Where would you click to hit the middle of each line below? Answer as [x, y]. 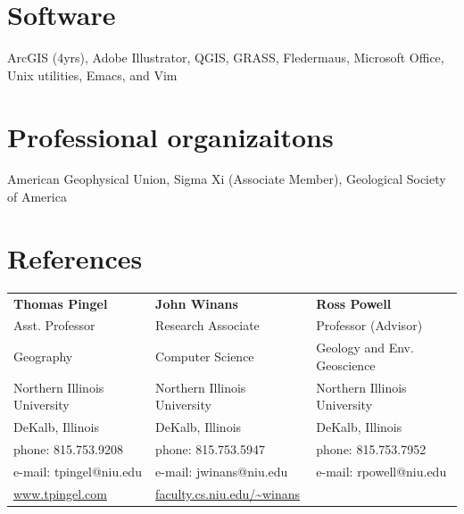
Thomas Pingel [61, 303]
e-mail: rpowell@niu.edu [381, 471]
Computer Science [205, 356]
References [75, 257]
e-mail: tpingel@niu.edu [78, 471]
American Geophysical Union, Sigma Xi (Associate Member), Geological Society [227, 179]
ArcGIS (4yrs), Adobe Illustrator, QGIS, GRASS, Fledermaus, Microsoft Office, [226, 58]
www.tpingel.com [60, 493]
